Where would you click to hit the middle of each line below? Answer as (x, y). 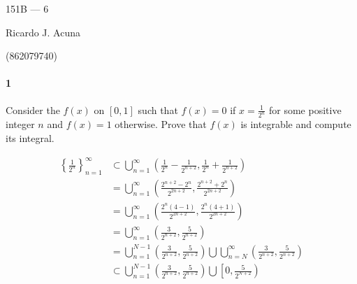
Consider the (33, 109)
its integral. (30, 138)
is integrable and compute (296, 124)
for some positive (305, 109)
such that (158, 109)
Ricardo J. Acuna (43, 32)
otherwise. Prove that (161, 124)
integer (20, 124)
